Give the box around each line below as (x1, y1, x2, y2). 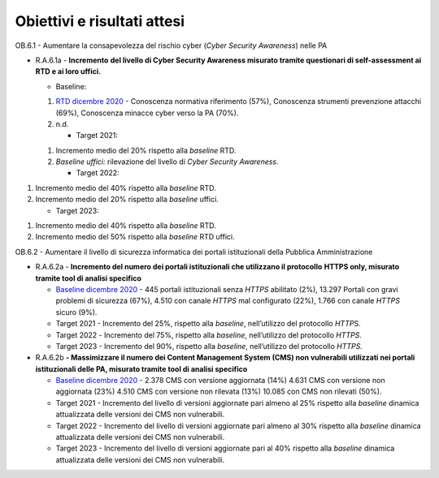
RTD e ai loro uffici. (35, 67, 102, 76)
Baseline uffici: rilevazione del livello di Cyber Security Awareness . (55, 157, 280, 166)
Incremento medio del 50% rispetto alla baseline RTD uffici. (35, 232, 235, 242)
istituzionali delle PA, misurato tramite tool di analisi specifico (35, 364, 248, 373)
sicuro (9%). (55, 307, 98, 317)
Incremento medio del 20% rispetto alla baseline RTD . (55, 145, 237, 155)
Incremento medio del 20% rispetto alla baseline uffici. (35, 195, 219, 205)
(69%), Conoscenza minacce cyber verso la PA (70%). (55, 108, 239, 118)
